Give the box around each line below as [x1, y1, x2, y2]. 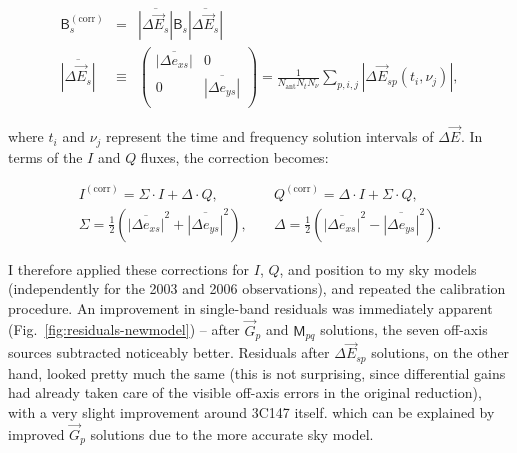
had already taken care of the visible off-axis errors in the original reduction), [8, 382, 482, 403]
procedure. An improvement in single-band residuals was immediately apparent [8, 297, 493, 318]
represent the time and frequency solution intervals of [106, 126, 434, 147]
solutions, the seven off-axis [320, 319, 488, 340]
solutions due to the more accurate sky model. [90, 423, 374, 444]
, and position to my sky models [279, 258, 477, 279]
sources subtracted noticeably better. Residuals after [8, 342, 330, 363]
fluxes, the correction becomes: [140, 146, 329, 167]
